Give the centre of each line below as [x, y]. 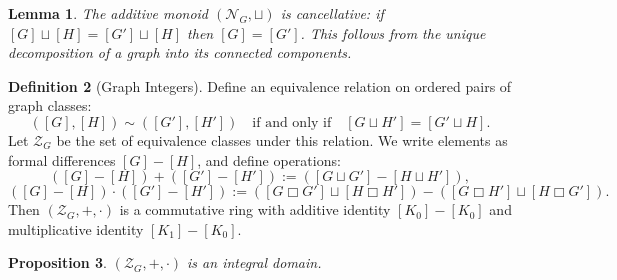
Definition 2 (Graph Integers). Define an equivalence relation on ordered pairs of [260, 85]
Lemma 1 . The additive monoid [108, 13]
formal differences [62, 159]
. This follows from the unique [393, 32]
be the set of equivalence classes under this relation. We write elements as [282, 139]
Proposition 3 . [57, 262]
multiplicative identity [76, 228]
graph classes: [50, 105]
